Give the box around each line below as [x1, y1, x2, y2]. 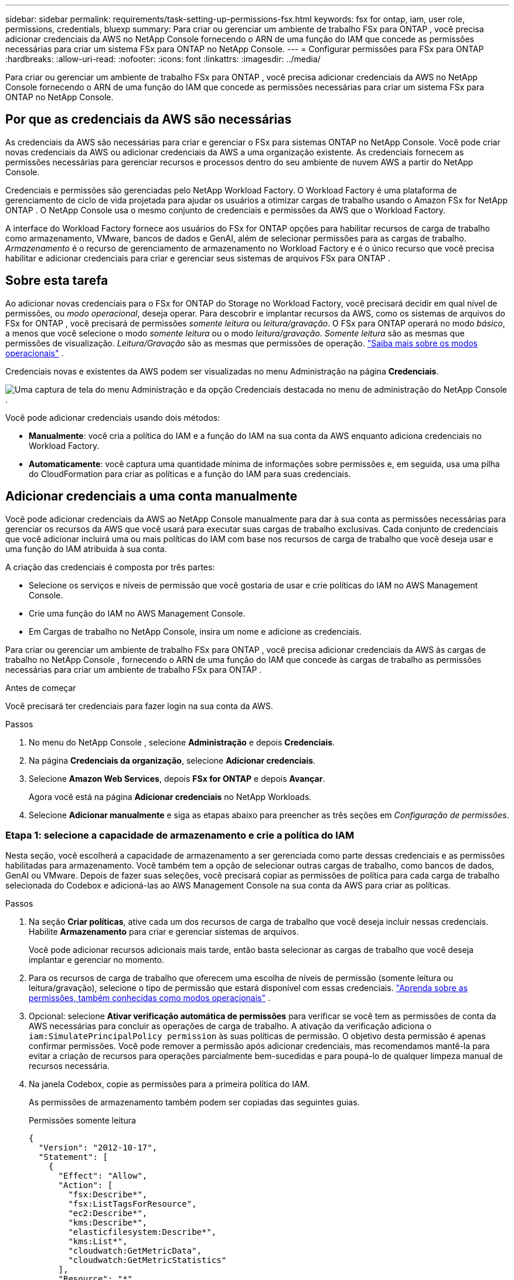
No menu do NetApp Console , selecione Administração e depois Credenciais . [29, 737, 335, 747]
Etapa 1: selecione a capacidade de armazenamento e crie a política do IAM [5, 829, 355, 841]
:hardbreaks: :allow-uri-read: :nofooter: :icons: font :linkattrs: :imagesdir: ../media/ [5, 54, 321, 64]
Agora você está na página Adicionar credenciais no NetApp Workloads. [29, 791, 312, 802]
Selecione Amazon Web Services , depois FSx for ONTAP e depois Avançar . [29, 773, 325, 784]
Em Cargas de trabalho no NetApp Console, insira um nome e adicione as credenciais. [29, 626, 362, 636]
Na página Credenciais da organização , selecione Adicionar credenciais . [29, 755, 316, 765]
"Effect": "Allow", [58, 1171, 148, 1181]
